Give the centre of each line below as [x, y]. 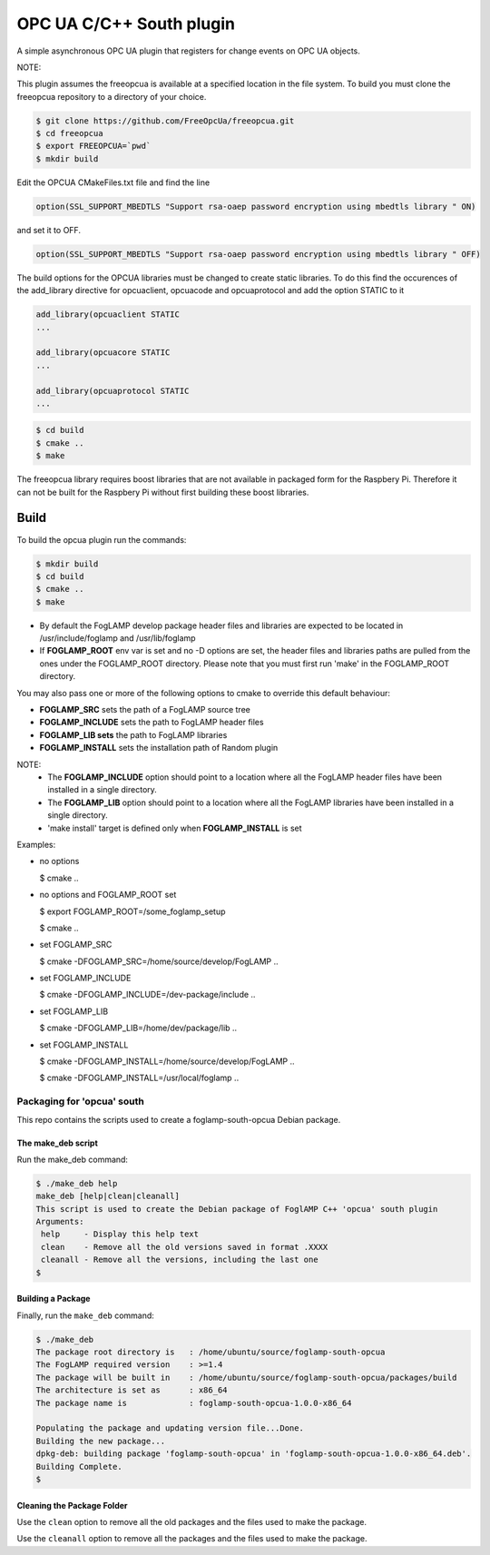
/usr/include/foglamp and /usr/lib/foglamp [118, 638]
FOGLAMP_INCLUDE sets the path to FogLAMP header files [152, 723]
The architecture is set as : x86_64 [132, 1390]
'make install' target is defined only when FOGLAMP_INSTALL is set [175, 828]
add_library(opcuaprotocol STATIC [113, 391]
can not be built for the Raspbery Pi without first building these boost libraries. [163, 492]
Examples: [36, 844]
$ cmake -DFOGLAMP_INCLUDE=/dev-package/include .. [147, 995]
